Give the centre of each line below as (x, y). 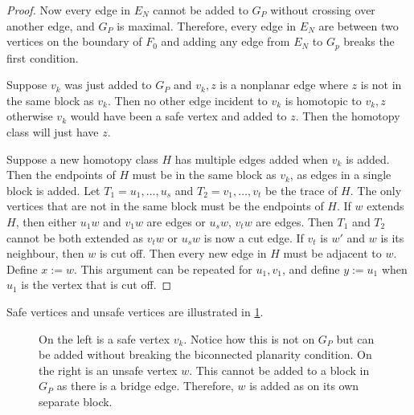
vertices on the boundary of (74, 41)
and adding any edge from (225, 41)
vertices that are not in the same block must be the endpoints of (165, 206)
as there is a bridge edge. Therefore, (145, 386)
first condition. (43, 57)
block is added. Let (53, 190)
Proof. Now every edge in (68, 10)
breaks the (369, 41)
